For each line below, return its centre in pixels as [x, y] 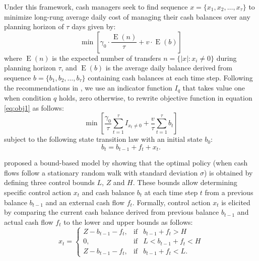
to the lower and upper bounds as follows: [128, 222]
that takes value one [214, 87]
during [226, 58]
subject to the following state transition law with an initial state [103, 139]
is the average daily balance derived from [169, 68]
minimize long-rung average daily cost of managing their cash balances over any [127, 16]
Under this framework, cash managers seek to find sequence [96, 7]
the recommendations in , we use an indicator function [88, 87]
